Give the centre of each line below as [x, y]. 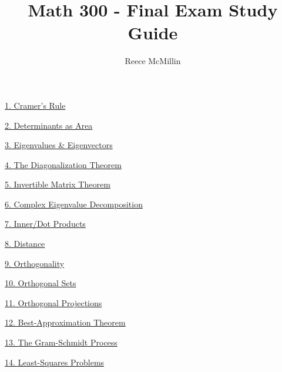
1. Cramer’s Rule [35, 105]
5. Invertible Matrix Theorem [58, 184]
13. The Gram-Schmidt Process [61, 342]
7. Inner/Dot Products [45, 224]
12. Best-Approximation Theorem [65, 322]
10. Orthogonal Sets [41, 283]
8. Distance [25, 244]
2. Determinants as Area [49, 125]
